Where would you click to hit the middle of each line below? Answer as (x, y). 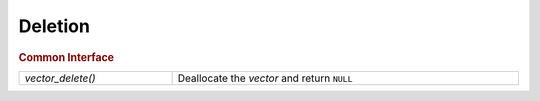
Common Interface (66, 57)
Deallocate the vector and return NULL (265, 78)
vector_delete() (60, 78)
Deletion (54, 26)
